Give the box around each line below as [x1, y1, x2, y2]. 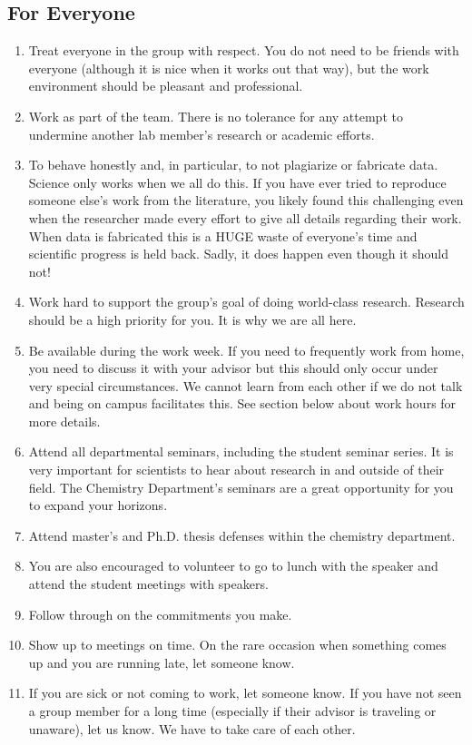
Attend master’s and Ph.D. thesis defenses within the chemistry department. [28, 525, 456, 544]
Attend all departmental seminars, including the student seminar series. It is [28, 442, 454, 461]
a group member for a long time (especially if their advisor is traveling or [28, 701, 437, 720]
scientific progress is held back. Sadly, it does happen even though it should [28, 244, 448, 263]
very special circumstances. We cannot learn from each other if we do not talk [28, 376, 463, 395]
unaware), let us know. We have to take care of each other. [28, 719, 356, 738]
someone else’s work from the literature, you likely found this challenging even [28, 191, 464, 210]
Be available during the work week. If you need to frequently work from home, [28, 340, 465, 359]
